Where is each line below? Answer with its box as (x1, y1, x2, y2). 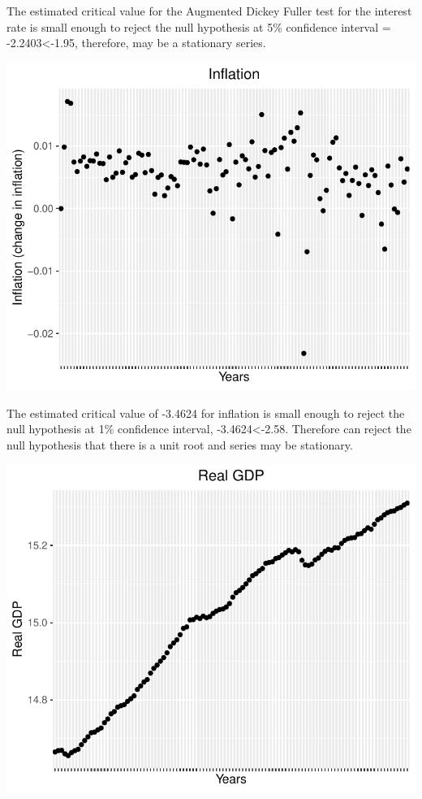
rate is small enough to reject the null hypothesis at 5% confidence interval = (6, 18, 391, 35)
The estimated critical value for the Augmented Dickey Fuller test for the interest (6, 2, 412, 19)
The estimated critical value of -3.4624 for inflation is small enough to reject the (6, 404, 405, 421)
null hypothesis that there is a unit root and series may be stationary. (6, 436, 353, 453)
